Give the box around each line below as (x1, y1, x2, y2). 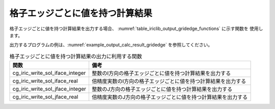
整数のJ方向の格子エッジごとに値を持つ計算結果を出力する (92, 86, 233, 93)
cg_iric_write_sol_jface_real (12, 93, 78, 100)
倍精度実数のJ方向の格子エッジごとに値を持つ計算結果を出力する (92, 94, 248, 101)
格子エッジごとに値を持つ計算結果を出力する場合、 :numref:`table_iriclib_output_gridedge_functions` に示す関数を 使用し (9, 25, 263, 32)
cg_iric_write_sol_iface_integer (12, 69, 86, 76)
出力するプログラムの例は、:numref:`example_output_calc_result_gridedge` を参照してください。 (9, 42, 213, 48)
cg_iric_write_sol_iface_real (12, 77, 78, 85)
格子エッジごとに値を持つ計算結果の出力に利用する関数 (9, 52, 143, 60)
